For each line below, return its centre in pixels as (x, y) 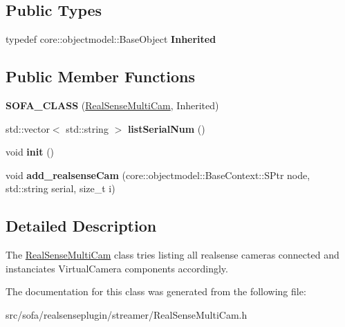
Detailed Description (81, 226)
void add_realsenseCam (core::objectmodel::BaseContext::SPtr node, (158, 175)
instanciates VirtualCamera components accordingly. (117, 268)
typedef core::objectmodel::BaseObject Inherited (111, 39)
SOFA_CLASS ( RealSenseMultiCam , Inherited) (112, 105)
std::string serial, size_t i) (60, 188)
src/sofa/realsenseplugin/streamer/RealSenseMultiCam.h (127, 314)
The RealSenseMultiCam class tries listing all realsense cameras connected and (172, 255)
